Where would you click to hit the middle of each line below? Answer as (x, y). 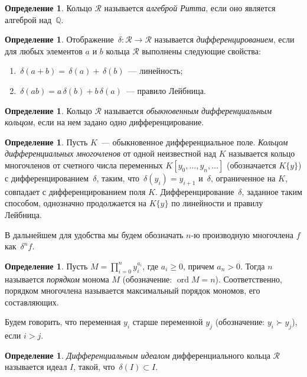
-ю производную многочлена (242, 234)
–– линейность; (156, 71)
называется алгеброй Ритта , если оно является (190, 8)
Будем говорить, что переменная (63, 322)
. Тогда (253, 266)
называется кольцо (262, 153)
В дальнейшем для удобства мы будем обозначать (94, 234)
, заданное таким (272, 191)
